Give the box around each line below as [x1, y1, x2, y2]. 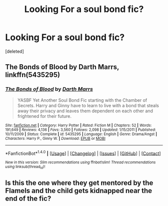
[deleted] [5, 48, 24, 54]
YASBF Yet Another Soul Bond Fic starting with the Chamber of [17, 97, 147, 103]
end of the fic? [5, 194, 51, 202]
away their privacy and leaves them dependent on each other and [17, 108, 153, 114]
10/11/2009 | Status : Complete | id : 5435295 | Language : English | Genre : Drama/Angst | [5, 131, 157, 136]
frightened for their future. [17, 113, 71, 119]
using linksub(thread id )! [5, 164, 45, 170]
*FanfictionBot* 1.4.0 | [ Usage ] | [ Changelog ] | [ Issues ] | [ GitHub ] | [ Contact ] [5, 149, 161, 156]
